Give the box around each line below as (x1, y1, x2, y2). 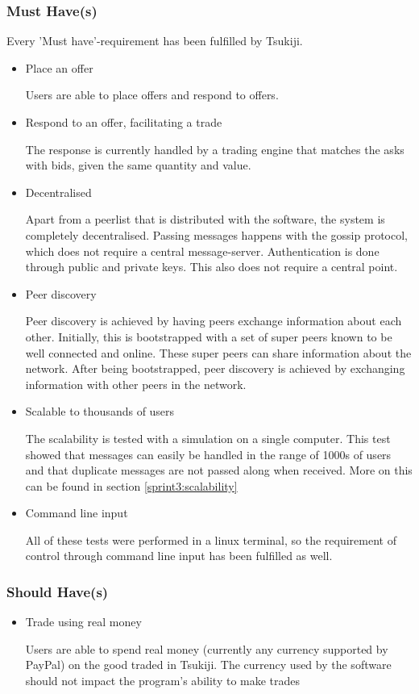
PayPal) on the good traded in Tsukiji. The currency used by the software (25, 656, 392, 673)
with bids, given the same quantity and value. (25, 157, 251, 173)
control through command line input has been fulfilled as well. (25, 547, 333, 564)
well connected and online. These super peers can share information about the (25, 344, 412, 361)
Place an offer (25, 59, 93, 76)
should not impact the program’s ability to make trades (25, 672, 301, 689)
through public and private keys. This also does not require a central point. (25, 258, 398, 275)
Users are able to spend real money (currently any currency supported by (25, 640, 388, 657)
